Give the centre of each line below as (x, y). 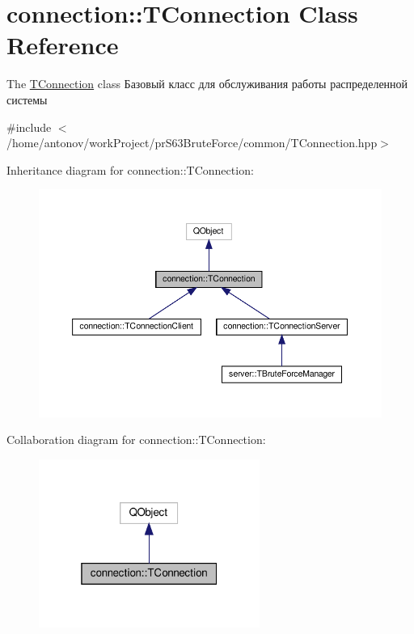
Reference (63, 45)
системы (27, 99)
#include (29, 127)
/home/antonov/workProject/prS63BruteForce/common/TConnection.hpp (192, 143)
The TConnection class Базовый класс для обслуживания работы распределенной (207, 84)
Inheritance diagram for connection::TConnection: (130, 169)
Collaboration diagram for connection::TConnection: (136, 440)
